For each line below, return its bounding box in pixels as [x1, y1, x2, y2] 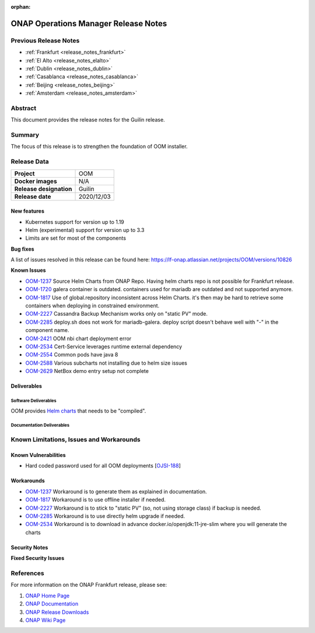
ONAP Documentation [25, 600, 79, 607]
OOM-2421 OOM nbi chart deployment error [25, 335, 132, 342]
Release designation [14, 185, 72, 193]
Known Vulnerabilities [10, 452, 66, 459]
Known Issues [10, 267, 46, 274]
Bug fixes [10, 245, 34, 252]
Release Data [10, 158, 49, 166]
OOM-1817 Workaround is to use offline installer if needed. [25, 496, 166, 503]
